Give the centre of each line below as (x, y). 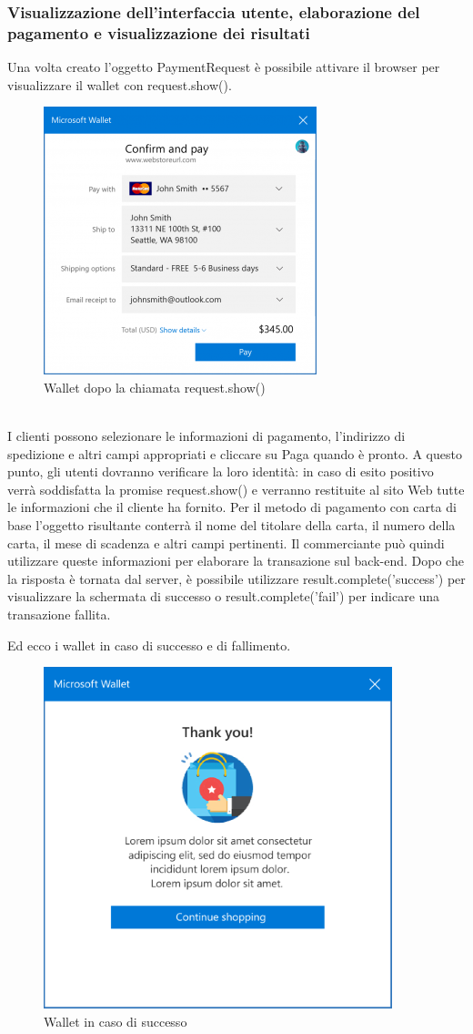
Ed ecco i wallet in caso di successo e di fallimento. (149, 645)
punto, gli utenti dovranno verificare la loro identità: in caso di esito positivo (221, 471)
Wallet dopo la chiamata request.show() (155, 387)
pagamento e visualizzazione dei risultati (159, 32)
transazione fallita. (59, 614)
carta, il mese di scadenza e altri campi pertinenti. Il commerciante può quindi (226, 543)
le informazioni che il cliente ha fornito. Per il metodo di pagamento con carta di (232, 507)
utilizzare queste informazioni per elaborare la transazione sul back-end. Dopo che (236, 561)
